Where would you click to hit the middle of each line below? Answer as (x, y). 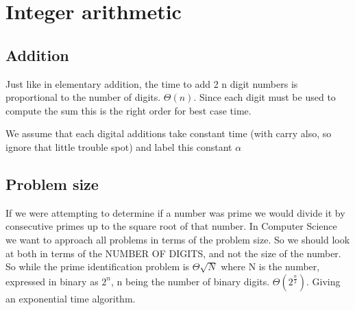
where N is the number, (270, 266)
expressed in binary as (52, 281)
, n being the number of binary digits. (190, 281)
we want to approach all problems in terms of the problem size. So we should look (178, 239)
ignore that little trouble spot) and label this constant (119, 146)
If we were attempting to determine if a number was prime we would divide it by (175, 212)
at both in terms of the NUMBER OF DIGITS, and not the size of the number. (173, 253)
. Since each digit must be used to (265, 97)
